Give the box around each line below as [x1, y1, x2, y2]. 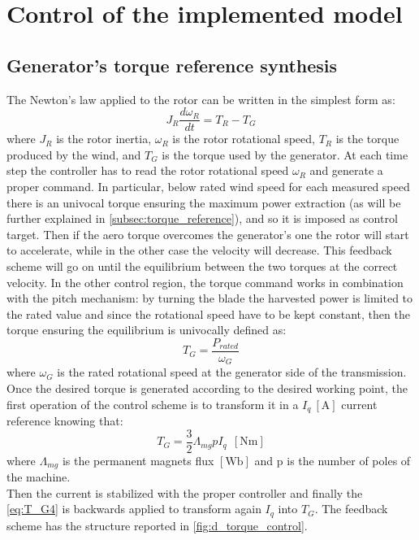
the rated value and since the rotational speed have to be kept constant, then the [6, 305, 410, 322]
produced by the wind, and [6, 146, 141, 163]
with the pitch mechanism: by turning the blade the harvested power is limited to [6, 290, 413, 307]
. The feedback [314, 500, 388, 517]
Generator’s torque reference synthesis [6, 52, 338, 77]
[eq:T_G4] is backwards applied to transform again [6, 500, 261, 517]
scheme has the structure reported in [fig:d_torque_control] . [6, 516, 308, 533]
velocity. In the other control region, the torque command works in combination [6, 273, 404, 290]
